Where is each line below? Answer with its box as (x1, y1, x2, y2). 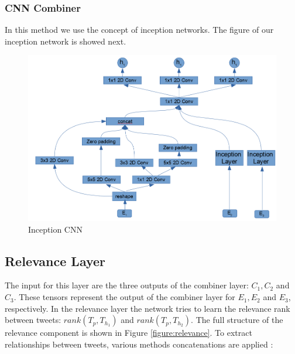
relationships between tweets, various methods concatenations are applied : (5, 338, 273, 350)
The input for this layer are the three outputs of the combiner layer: (5, 279, 249, 291)
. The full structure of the (191, 314, 283, 326)
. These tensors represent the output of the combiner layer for (13, 291, 235, 303)
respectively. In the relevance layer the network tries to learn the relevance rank (5, 302, 290, 314)
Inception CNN (28, 223, 83, 235)
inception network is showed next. (5, 35, 126, 47)
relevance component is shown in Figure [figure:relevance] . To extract (5, 326, 252, 339)
